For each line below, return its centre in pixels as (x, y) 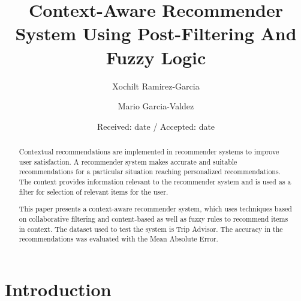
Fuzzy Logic (156, 57)
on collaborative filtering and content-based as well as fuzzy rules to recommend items (153, 218)
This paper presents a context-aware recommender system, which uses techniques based (155, 209)
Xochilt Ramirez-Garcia (156, 86)
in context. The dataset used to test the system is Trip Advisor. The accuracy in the (151, 229)
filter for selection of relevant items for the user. (94, 191)
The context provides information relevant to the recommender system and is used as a (155, 182)
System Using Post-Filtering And (156, 33)
